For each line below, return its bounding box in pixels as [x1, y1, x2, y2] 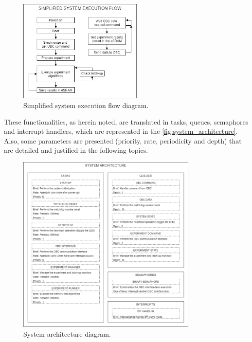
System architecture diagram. [23, 328, 111, 339]
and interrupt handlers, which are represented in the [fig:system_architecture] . [4, 126, 238, 136]
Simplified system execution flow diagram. [23, 100, 149, 110]
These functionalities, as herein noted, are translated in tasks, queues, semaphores [4, 116, 249, 126]
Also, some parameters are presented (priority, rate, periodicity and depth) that [4, 135, 242, 145]
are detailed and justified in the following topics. [4, 145, 148, 155]
